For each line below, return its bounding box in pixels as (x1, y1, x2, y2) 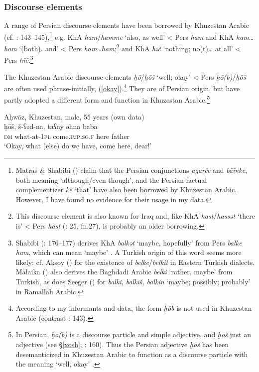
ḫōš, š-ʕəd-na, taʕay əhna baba (4, 121, 98, 131)
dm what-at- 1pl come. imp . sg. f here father (4, 130, 129, 141)
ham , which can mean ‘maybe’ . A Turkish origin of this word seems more (15, 247, 242, 257)
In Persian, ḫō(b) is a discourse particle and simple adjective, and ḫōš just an (15, 329, 252, 340)
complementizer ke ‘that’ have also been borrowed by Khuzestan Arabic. (15, 184, 237, 195)
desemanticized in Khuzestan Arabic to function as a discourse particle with (15, 349, 248, 359)
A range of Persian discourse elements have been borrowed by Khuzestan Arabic (4, 20, 249, 30)
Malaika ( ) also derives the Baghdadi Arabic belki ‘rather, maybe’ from (15, 266, 233, 277)
